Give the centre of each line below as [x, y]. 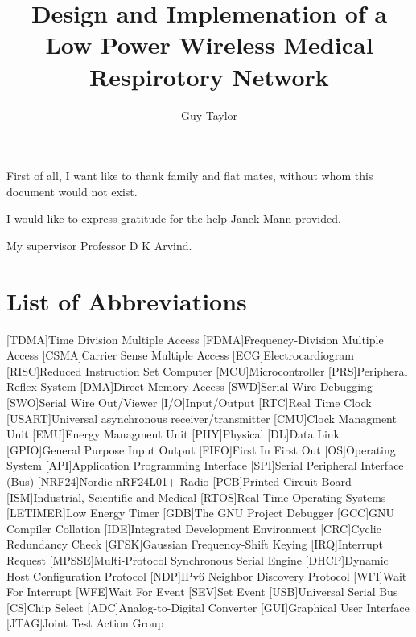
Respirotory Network [209, 76]
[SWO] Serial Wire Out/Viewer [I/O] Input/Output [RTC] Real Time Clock [189, 402]
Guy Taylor [209, 115]
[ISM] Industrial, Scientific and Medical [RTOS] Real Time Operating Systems [196, 497]
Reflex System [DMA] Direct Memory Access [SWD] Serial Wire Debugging [189, 386]
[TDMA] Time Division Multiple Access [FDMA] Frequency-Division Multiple [195, 339]
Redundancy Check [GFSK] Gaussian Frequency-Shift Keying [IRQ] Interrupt [195, 544]
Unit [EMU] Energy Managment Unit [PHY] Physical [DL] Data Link [173, 434]
